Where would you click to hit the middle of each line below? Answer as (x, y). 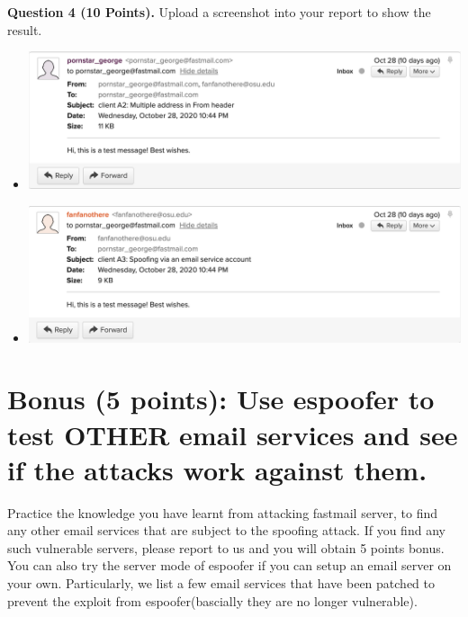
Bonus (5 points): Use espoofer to (221, 399)
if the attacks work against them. (217, 469)
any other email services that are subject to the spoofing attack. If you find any (226, 530)
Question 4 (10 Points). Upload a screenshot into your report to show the (219, 12)
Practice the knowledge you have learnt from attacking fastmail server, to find (223, 512)
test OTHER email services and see (233, 434)
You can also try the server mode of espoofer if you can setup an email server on (229, 565)
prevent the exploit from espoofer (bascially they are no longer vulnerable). (212, 600)
